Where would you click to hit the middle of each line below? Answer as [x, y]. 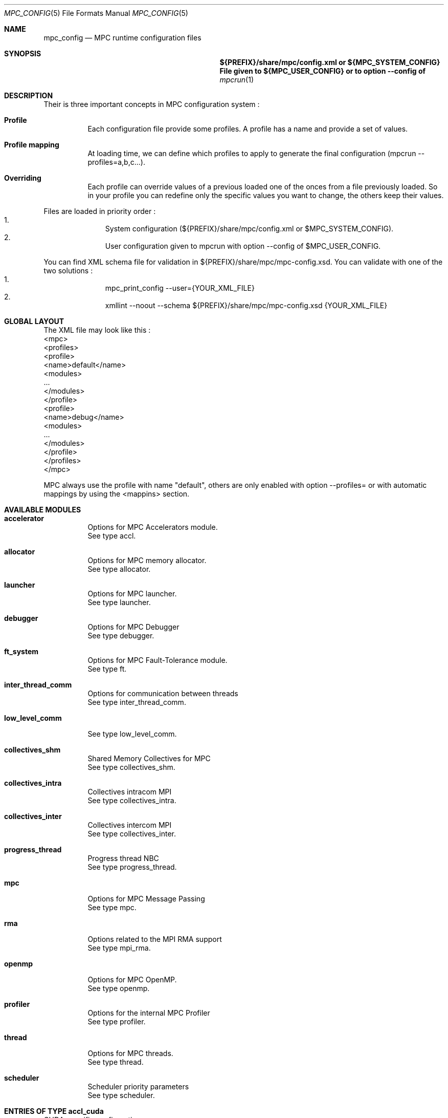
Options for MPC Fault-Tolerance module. [158, 660]
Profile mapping [32, 145]
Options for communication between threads [163, 693]
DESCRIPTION [29, 95]
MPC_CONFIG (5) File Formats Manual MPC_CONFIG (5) [96, 13]
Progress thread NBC [123, 858]
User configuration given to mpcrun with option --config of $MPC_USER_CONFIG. [243, 246]
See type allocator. [119, 569]
